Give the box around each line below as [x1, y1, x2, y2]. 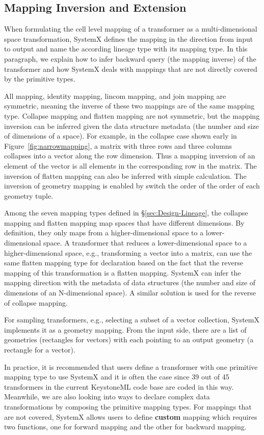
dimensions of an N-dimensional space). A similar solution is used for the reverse [4, 287, 256, 298]
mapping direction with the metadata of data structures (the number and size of [4, 277, 256, 288]
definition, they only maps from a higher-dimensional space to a [4, 227, 204, 238]
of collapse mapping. [4, 297, 68, 308]
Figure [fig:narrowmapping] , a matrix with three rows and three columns [4, 140, 232, 151]
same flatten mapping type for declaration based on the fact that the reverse [4, 257, 243, 268]
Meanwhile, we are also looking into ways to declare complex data [4, 391, 210, 402]
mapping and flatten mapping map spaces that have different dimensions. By [4, 217, 245, 228]
